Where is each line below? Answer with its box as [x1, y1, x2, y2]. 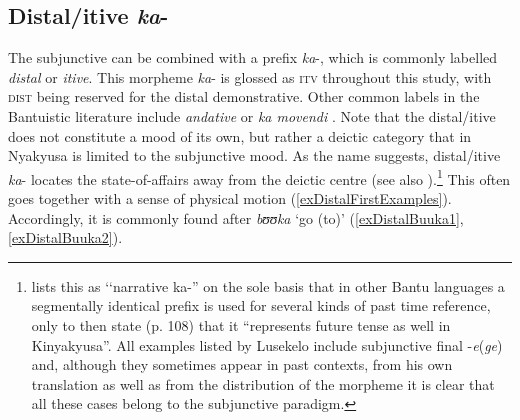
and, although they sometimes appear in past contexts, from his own [31, 354, 453, 375]
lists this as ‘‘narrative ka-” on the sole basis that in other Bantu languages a [31, 275, 505, 296]
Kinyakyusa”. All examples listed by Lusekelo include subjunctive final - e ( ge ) [31, 334, 503, 355]
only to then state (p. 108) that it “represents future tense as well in [31, 314, 451, 335]
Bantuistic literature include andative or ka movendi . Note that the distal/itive [8, 105, 496, 126]
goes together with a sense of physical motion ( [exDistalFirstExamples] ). [8, 188, 452, 209]
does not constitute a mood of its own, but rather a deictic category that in [8, 125, 472, 146]
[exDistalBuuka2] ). [8, 227, 123, 248]
